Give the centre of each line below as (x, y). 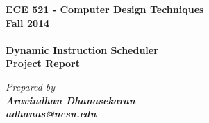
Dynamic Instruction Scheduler (82, 49)
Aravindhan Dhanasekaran (70, 100)
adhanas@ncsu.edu (51, 114)
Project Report (43, 63)
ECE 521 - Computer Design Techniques (105, 9)
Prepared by (31, 86)
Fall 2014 (28, 22)
